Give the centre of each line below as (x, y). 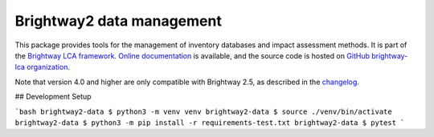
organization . (49, 67)
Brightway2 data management (119, 21)
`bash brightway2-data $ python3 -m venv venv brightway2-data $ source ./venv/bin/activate (204, 111)
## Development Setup (53, 97)
